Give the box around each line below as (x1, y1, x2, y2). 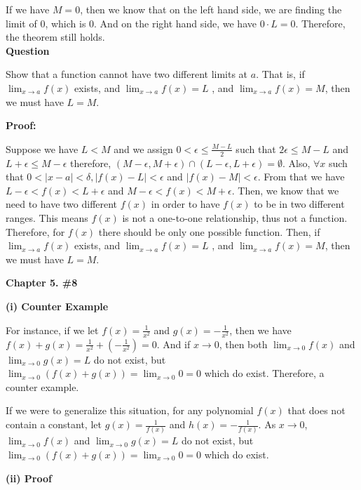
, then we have (229, 322, 292, 337)
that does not (287, 403, 346, 418)
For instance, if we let (6, 322, 99, 337)
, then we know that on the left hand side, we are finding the (80, 2, 342, 16)
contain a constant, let (6, 417, 102, 432)
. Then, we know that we (231, 183, 339, 197)
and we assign (114, 141, 173, 156)
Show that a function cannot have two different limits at (6, 67, 248, 81)
